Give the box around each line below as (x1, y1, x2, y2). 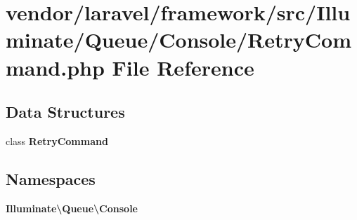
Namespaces (6, 167, 96, 189)
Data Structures (6, 101, 125, 123)
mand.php (6, 53, 105, 81)
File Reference (112, 53, 254, 81)
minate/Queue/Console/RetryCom (6, 25, 352, 54)
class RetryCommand (6, 133, 108, 148)
